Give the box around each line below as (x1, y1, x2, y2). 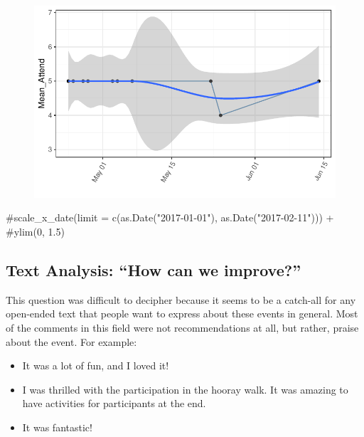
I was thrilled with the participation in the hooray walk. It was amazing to (22, 381, 348, 396)
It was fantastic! (22, 419, 92, 434)
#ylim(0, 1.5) (6, 224, 65, 238)
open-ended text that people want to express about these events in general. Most (6, 306, 358, 321)
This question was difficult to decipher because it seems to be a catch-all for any (6, 292, 356, 307)
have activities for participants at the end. (22, 396, 206, 411)
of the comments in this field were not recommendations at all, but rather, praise (6, 320, 359, 335)
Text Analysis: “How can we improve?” (6, 258, 301, 280)
